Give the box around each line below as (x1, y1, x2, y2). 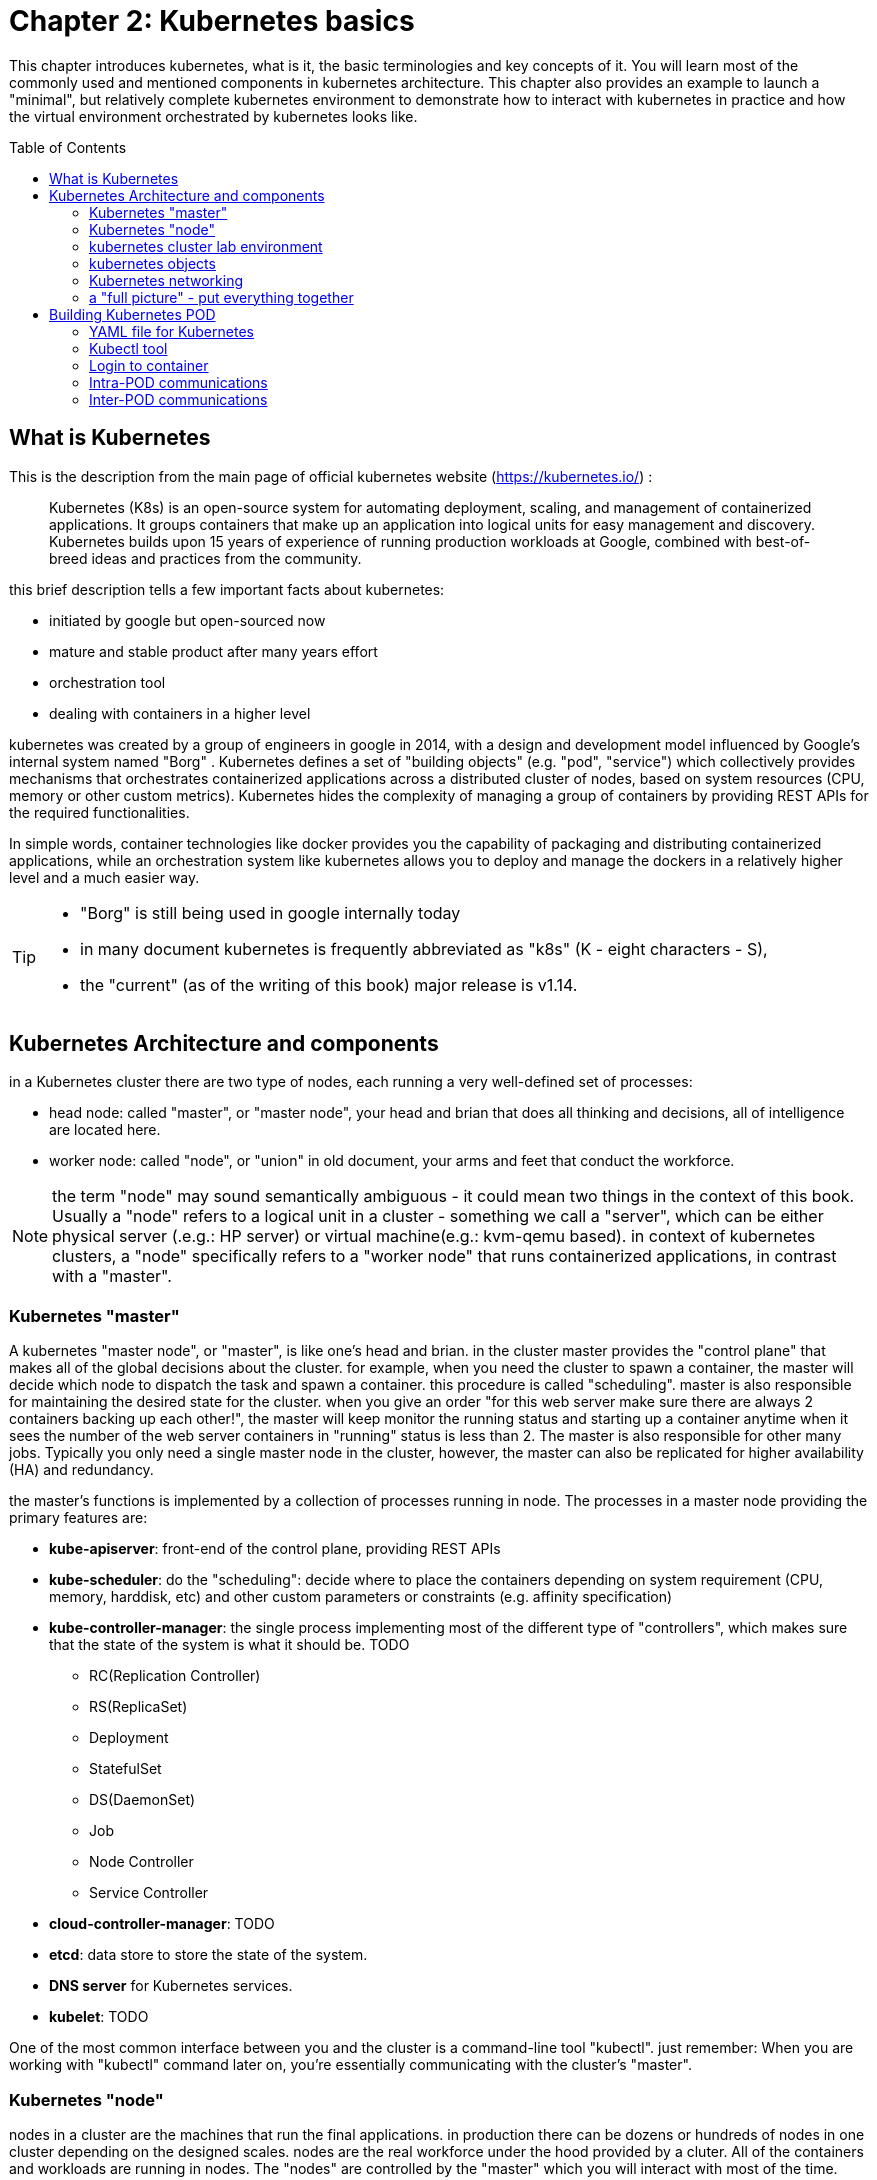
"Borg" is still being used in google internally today (80, 902, 461, 923)
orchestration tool (49, 673, 166, 691)
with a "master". (52, 1266, 172, 1287)
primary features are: (9, 1509, 148, 1527)
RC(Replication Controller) (89, 1667, 261, 1685)
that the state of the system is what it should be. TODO (49, 1636, 410, 1654)
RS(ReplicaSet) (89, 1698, 188, 1716)
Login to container (89, 356, 209, 374)
